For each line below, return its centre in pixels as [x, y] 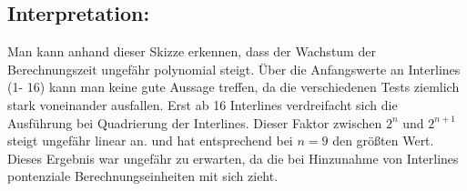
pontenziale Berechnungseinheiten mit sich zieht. [143, 176]
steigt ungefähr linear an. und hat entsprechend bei [150, 141]
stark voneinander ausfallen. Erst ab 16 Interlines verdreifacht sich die [203, 104]
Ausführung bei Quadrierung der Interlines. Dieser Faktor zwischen [195, 122]
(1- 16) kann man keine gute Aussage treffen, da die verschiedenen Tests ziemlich [233, 87]
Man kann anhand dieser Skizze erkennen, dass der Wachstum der [192, 51]
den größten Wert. [383, 141]
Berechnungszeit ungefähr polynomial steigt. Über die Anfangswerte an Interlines [234, 69]
